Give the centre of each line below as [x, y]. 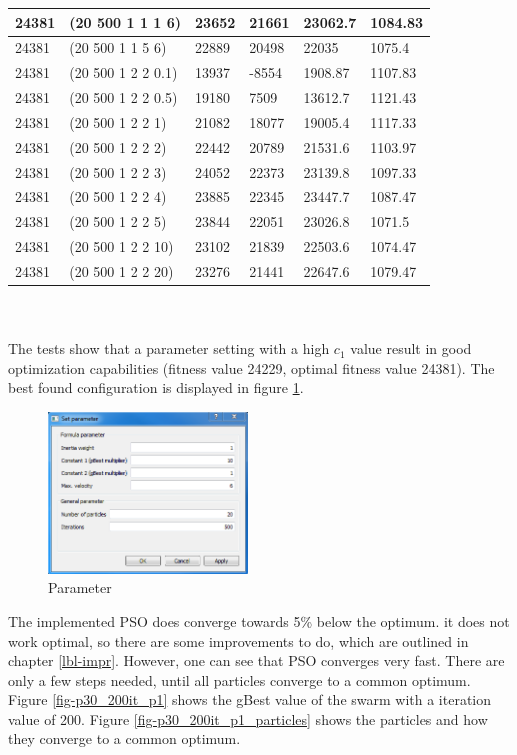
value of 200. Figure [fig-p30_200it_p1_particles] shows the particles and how [248, 718]
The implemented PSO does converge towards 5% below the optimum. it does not [259, 620]
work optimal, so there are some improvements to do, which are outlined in [238, 640]
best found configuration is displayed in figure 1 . [156, 387]
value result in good [411, 348]
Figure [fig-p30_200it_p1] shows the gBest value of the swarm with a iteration [250, 699]
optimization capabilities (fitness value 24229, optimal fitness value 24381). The [251, 367]
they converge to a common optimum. [124, 738]
